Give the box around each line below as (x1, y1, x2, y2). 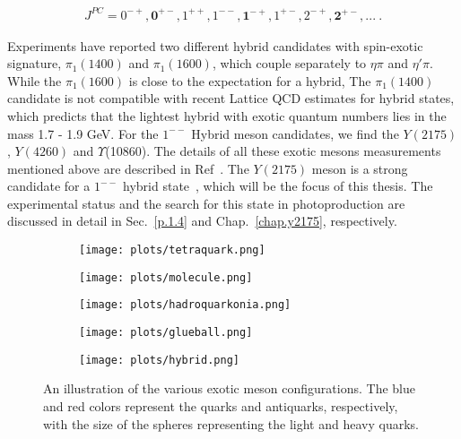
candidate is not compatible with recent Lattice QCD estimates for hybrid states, (7, 89, 455, 108)
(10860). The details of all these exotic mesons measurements (105, 142, 441, 160)
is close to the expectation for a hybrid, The (128, 71, 371, 90)
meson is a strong (311, 159, 408, 177)
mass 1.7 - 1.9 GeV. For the (7, 124, 159, 142)
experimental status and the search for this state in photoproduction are (7, 194, 405, 212)
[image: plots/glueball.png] (79, 326, 253, 340)
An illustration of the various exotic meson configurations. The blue (43, 379, 416, 398)
